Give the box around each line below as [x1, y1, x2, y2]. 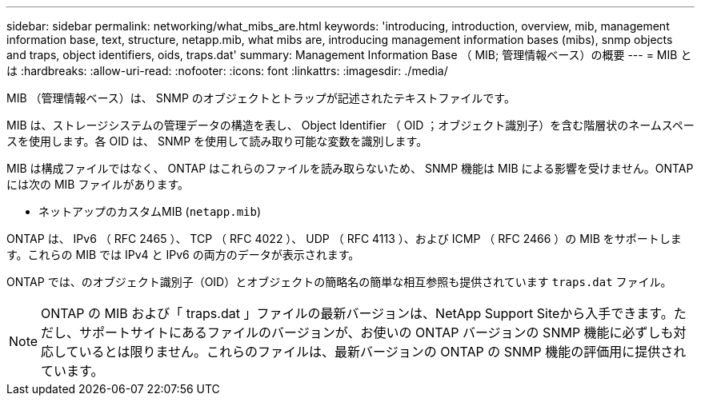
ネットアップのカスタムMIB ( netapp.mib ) [38, 205, 262, 218]
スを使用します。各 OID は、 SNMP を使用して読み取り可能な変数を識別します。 [6, 134, 428, 148]
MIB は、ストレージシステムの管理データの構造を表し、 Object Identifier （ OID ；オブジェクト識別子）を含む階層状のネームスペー [6, 118, 695, 132]
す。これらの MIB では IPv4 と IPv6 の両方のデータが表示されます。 [6, 248, 360, 261]
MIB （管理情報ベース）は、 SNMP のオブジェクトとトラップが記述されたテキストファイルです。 [6, 91, 515, 105]
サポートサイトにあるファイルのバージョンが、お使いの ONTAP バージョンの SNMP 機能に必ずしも [79, 324, 674, 340]
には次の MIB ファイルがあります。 [6, 177, 190, 191]
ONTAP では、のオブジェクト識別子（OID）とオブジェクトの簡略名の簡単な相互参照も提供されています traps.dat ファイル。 [6, 275, 672, 289]
